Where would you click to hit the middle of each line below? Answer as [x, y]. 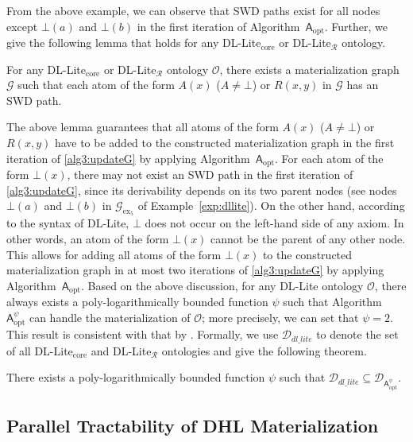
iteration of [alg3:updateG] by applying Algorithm [128, 158]
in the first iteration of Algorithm [218, 26]
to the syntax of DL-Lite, [68, 223]
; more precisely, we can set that [280, 317]
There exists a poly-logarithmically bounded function [136, 377]
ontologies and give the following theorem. [264, 350]
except [22, 26]
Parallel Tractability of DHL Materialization [193, 426]
